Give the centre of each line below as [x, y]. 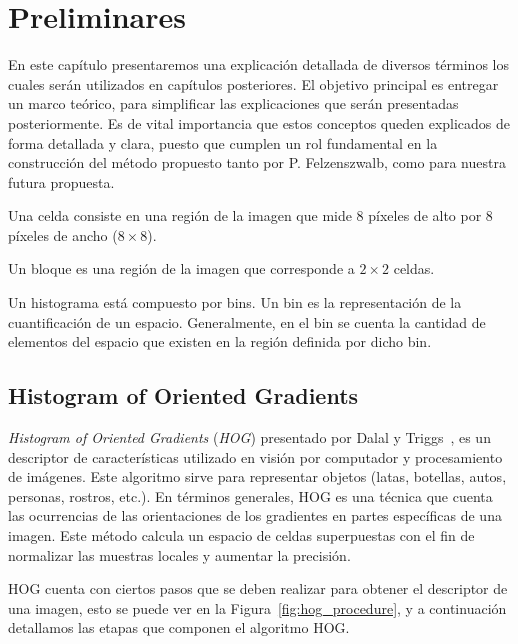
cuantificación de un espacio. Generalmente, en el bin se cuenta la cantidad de [247, 321]
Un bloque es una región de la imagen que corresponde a [181, 268]
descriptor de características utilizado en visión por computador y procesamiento [255, 456]
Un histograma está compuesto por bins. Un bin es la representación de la [235, 302]
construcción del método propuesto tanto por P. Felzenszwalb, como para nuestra [257, 162]
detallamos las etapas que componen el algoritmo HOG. [179, 627]
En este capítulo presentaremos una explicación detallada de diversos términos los [258, 64]
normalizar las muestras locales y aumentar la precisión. [179, 554]
